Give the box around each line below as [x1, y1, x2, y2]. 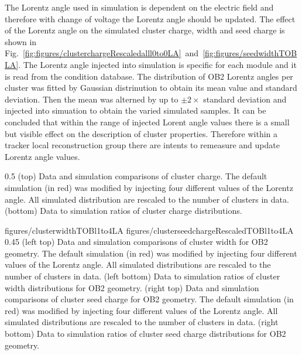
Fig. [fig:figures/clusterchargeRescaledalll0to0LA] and [5, 47, 199, 59]
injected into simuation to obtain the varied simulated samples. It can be [5, 104, 266, 117]
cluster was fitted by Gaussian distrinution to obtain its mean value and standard [5, 81, 297, 94]
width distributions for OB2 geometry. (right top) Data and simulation [5, 281, 259, 293]
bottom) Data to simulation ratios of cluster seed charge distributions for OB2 [5, 327, 286, 340]
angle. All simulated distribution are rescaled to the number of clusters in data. [5, 193, 289, 205]
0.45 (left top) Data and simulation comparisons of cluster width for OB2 [5, 235, 268, 248]
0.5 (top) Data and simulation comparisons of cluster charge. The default [5, 170, 267, 182]
